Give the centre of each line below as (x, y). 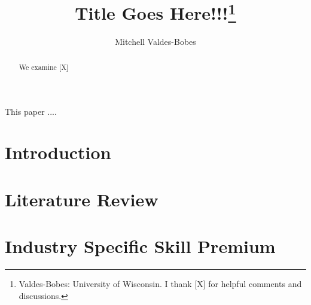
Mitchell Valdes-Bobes (155, 42)
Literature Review (82, 199)
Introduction (58, 152)
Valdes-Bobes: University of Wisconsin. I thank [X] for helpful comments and (160, 283)
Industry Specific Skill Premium (140, 246)
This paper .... (31, 111)
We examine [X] (44, 67)
